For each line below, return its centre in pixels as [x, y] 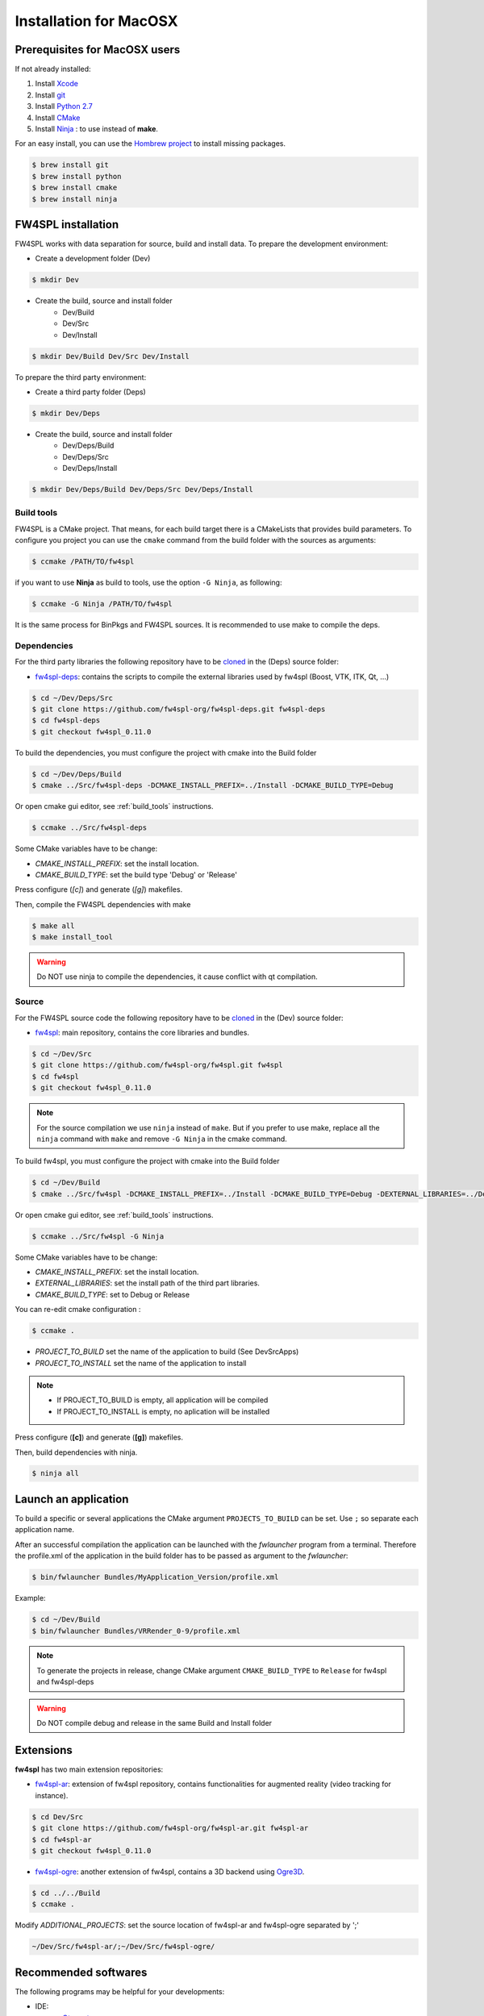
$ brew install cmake [75, 188]
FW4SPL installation [67, 225]
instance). [52, 1795]
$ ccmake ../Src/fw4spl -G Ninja [98, 1236]
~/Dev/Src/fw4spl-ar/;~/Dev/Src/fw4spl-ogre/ [123, 1947]
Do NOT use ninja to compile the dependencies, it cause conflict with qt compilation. [177, 977]
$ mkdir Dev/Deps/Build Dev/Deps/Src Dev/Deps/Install [142, 489]
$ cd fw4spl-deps [66, 721]
